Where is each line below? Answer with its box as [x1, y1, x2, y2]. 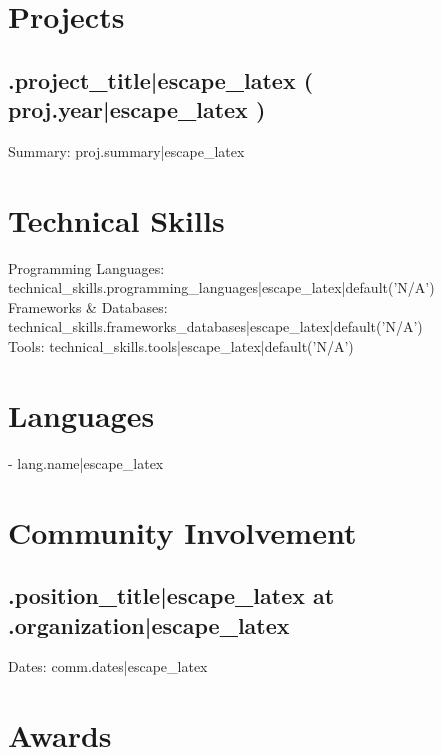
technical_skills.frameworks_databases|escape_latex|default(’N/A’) [8, 316, 423, 337]
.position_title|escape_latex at [8, 580, 335, 611]
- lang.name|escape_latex [8, 452, 164, 473]
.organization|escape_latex [8, 609, 290, 640]
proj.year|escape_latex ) [8, 94, 266, 125]
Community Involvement [8, 511, 357, 552]
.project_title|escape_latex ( [8, 64, 314, 95]
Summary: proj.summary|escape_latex [8, 140, 245, 161]
